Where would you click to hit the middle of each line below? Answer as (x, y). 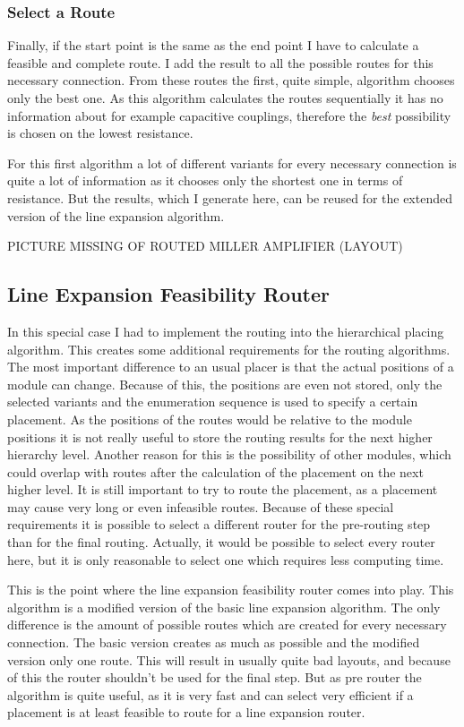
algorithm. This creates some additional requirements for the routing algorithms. (229, 349)
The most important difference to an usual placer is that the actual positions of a (231, 367)
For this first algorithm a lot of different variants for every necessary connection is (232, 163)
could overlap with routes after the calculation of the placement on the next (215, 471)
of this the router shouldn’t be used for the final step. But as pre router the (215, 677)
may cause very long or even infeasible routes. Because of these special (201, 506)
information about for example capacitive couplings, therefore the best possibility (229, 115)
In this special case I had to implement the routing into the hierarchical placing (226, 331)
